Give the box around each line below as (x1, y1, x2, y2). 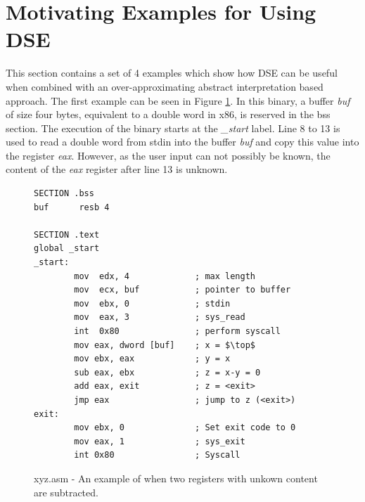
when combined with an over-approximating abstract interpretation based (6, 79, 324, 94)
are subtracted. (34, 484, 98, 499)
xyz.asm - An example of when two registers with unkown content (34, 470, 318, 485)
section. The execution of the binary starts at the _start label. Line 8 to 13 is (6, 120, 340, 135)
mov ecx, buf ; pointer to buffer (74, 285, 291, 295)
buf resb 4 (34, 202, 110, 212)
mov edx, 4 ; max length (74, 271, 255, 281)
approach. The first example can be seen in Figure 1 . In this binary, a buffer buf (6, 93, 350, 108)
